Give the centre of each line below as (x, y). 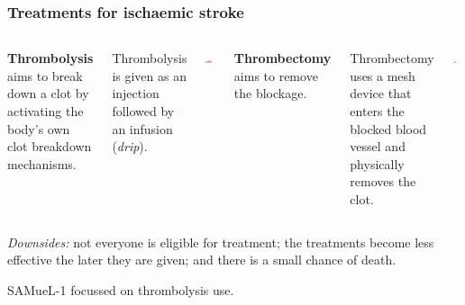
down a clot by (48, 93)
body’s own (39, 128)
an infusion (142, 128)
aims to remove (276, 75)
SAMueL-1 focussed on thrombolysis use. (121, 289)
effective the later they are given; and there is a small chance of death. (202, 260)
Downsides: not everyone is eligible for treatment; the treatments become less (221, 242)
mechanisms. (42, 163)
